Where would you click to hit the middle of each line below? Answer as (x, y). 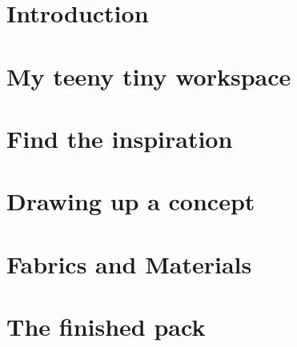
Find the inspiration (120, 138)
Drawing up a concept (131, 201)
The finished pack (106, 327)
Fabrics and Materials (129, 263)
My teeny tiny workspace (149, 76)
